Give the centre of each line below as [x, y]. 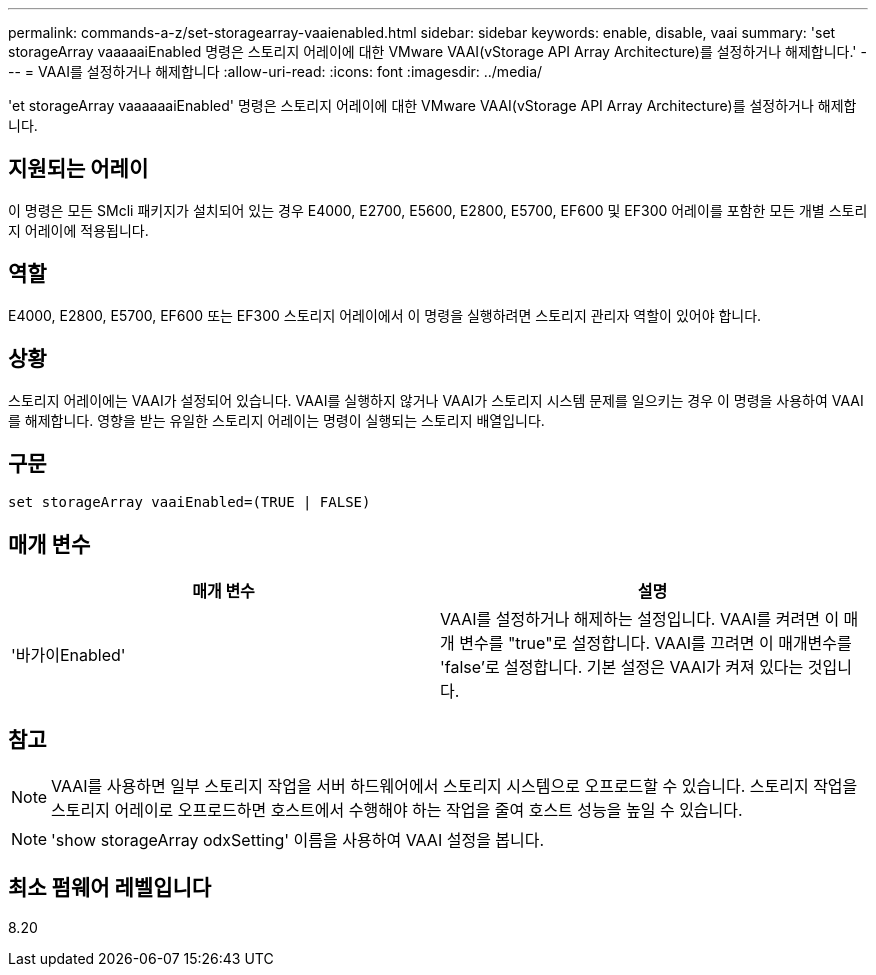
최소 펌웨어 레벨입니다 [110, 888]
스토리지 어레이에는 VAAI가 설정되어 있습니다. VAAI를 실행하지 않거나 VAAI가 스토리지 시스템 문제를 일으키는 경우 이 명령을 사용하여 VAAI [436, 400]
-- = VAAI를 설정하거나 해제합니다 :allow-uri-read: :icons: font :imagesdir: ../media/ [275, 71]
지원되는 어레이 [78, 169]
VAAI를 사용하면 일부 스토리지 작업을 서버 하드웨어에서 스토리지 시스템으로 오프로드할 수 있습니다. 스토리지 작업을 [454, 786]
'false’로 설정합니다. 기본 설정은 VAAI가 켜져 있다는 [622, 667]
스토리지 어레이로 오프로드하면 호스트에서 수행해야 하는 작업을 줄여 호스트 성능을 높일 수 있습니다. [397, 810]
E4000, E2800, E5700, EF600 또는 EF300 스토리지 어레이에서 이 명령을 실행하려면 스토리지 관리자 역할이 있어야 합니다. [385, 315]
